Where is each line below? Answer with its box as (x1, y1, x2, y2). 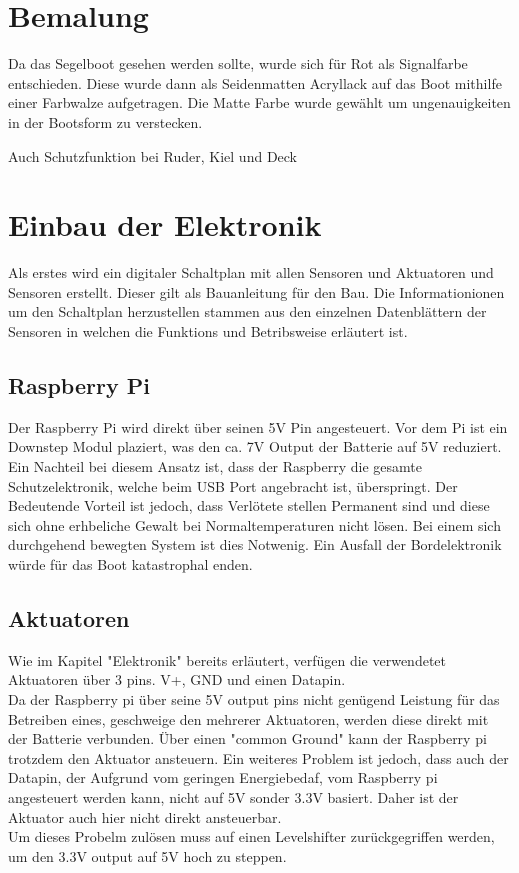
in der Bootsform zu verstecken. (8, 111, 203, 132)
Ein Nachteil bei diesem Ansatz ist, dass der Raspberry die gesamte (8, 455, 422, 476)
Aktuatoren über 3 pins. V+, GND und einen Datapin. (8, 669, 346, 690)
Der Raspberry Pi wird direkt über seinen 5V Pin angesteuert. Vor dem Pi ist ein (8, 416, 508, 437)
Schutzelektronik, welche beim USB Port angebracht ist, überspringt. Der (8, 475, 458, 496)
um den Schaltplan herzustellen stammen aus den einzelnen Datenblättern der (8, 301, 487, 322)
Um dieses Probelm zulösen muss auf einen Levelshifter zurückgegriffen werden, (8, 826, 495, 847)
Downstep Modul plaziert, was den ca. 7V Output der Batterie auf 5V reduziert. (8, 436, 502, 457)
